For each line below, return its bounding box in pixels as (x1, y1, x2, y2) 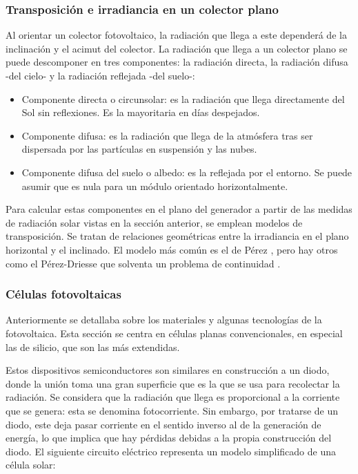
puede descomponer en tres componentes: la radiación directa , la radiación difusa (6, 55, 348, 69)
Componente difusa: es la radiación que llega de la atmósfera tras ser (21, 128, 313, 142)
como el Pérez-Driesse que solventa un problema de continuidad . (6, 256, 281, 270)
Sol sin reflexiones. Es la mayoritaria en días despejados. (21, 105, 260, 120)
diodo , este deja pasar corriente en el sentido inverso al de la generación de (6, 417, 321, 431)
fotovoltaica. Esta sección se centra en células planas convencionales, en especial (6, 325, 343, 340)
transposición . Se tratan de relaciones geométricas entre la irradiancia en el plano (6, 229, 349, 243)
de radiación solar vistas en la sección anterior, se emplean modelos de (6, 215, 303, 229)
